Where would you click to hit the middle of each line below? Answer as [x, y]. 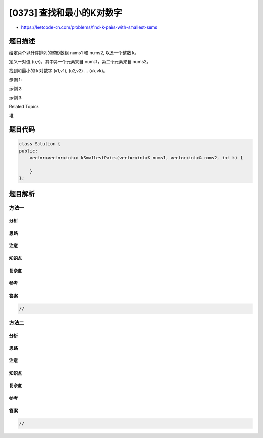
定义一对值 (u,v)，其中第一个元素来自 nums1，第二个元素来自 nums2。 [80, 61]
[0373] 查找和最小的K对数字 [66, 13]
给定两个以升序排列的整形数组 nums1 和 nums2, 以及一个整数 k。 [74, 53]
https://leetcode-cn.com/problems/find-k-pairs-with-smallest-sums [89, 27]
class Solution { [40, 144]
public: [28, 151]
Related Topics [24, 106]
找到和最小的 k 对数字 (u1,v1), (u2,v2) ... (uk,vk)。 [58, 71]
